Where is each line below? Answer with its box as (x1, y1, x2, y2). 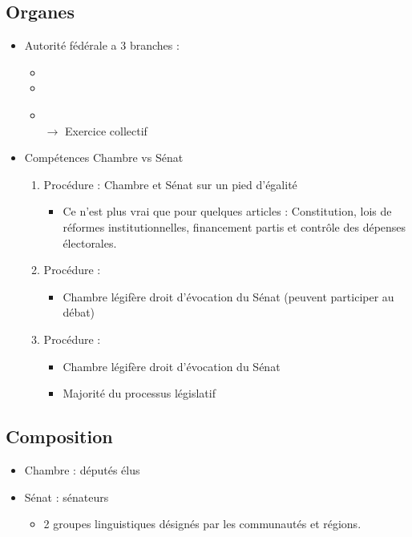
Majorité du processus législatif (63, 385, 216, 402)
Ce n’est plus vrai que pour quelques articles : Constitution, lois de (63, 203, 392, 220)
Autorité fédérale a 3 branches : (24, 37, 180, 54)
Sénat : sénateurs (24, 488, 109, 505)
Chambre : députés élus (24, 461, 140, 478)
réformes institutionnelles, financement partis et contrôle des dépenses (63, 218, 406, 235)
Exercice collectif (64, 122, 147, 139)
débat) (63, 304, 95, 321)
